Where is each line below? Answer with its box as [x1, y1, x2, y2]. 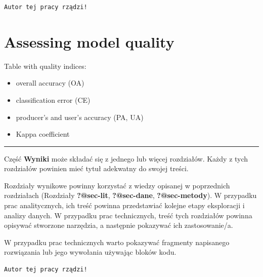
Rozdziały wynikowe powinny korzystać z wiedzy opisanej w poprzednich [4, 180, 230, 190]
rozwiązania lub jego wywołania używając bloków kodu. [4, 247, 177, 257]
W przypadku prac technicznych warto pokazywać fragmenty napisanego [4, 236, 230, 247]
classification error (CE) [16, 94, 91, 105]
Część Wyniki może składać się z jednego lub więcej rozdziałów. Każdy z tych [4, 153, 248, 164]
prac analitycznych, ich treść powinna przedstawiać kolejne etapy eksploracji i [4, 200, 245, 211]
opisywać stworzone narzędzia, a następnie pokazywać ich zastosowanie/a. [4, 220, 233, 230]
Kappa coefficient [16, 129, 70, 139]
